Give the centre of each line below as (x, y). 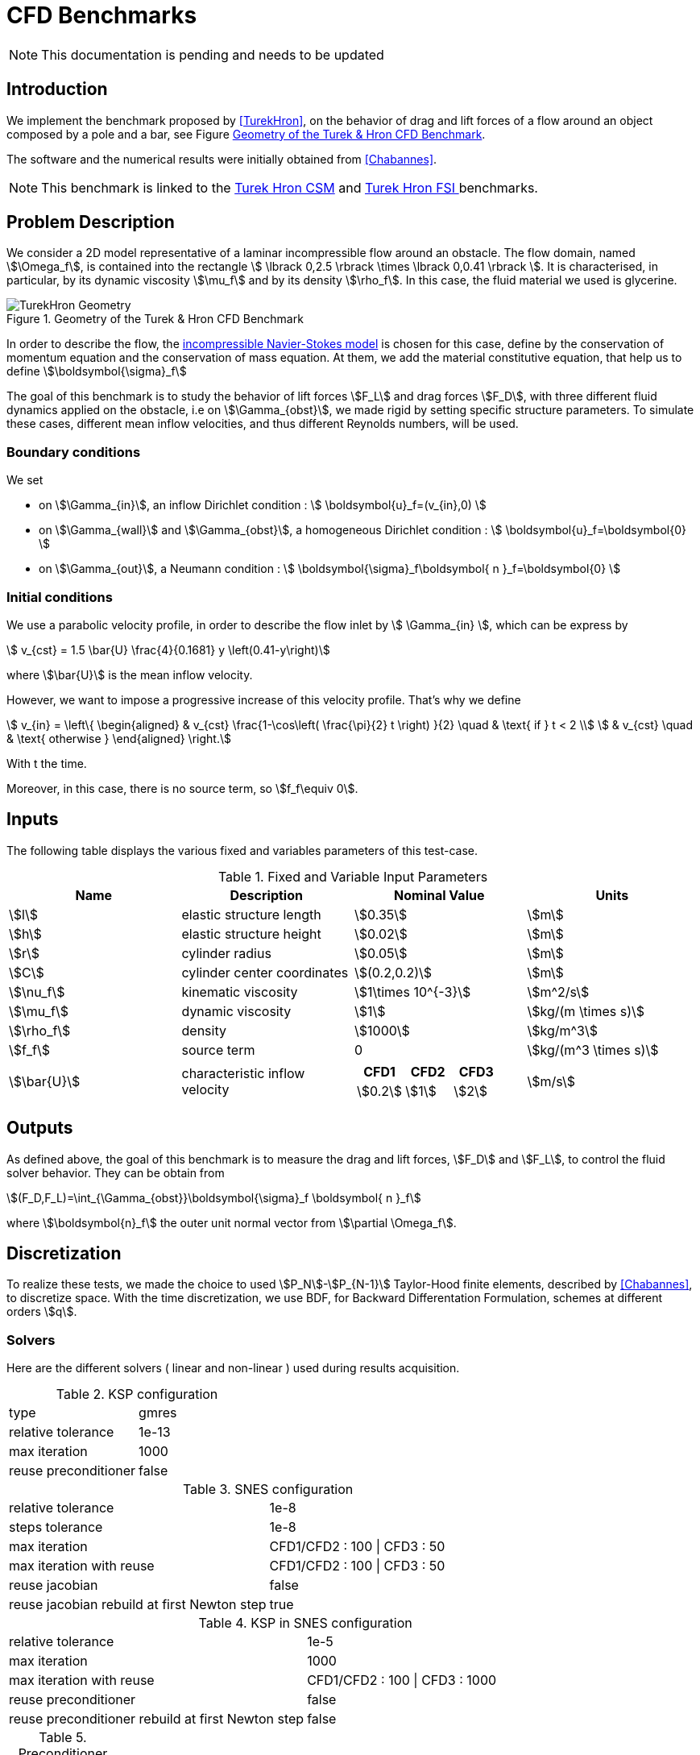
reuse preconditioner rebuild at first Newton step (157, 1719)
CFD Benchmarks (102, 15)
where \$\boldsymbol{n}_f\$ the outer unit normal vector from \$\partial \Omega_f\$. (232, 1222)
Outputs (40, 1128)
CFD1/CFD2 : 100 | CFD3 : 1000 (402, 1680)
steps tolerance (56, 1527)
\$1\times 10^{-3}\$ (413, 992)
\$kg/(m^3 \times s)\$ (593, 1050)
